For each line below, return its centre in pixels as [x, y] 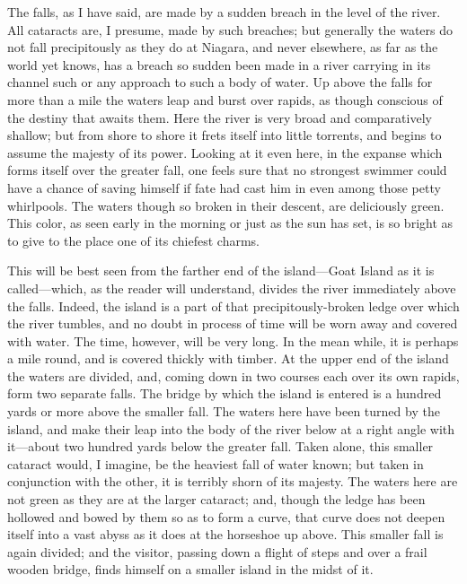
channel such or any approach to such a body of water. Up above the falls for [220, 82]
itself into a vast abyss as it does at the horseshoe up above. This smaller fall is [225, 534]
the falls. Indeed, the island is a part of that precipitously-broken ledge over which [233, 305]
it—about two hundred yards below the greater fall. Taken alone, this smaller [220, 446]
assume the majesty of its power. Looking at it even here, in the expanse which [225, 152]
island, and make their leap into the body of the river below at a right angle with [231, 428]
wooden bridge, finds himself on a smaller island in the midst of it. [190, 569]
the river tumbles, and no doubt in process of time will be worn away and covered [233, 323]
